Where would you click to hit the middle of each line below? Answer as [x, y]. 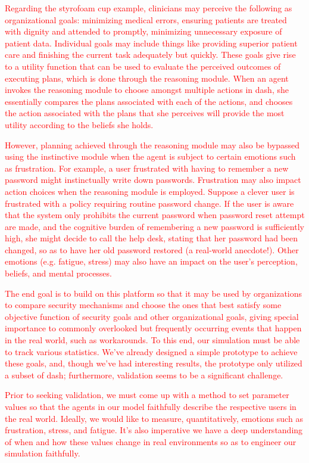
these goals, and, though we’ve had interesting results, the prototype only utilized [154, 363]
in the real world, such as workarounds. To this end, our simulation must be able [152, 340]
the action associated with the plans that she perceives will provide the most [145, 113]
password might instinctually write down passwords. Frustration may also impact [153, 180]
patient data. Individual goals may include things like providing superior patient [151, 43]
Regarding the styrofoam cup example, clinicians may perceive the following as [149, 8]
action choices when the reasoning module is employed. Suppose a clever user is [150, 191]
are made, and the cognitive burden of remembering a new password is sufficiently [154, 226]
